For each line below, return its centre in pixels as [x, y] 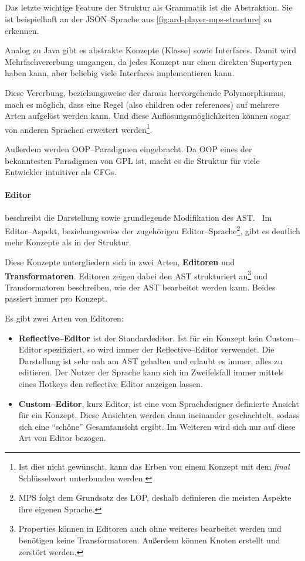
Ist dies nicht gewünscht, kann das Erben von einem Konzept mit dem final [154, 466]
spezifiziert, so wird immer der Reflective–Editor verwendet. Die [159, 349]
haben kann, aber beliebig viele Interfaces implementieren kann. [120, 73]
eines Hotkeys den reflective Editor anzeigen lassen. [111, 383]
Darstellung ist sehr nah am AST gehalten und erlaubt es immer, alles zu [150, 360]
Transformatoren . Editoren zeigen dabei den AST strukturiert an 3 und [136, 275]
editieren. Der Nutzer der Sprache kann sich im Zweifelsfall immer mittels [151, 372]
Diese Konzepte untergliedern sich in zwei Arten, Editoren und [120, 261]
